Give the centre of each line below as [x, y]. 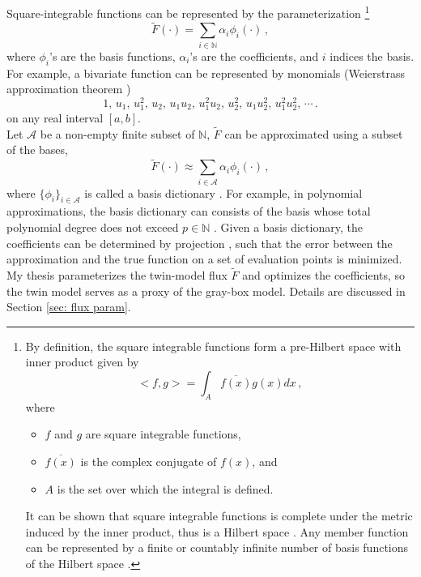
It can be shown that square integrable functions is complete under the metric [219, 516]
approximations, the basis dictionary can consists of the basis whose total [189, 211]
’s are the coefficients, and [254, 56]
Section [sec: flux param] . [69, 307]
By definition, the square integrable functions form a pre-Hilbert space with [213, 346]
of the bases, [37, 150]
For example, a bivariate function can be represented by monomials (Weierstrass [206, 73]
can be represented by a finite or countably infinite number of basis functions [217, 547]
